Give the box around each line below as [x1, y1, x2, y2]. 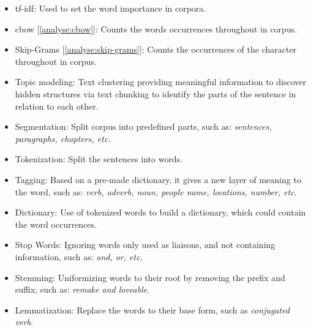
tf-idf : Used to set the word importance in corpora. [15, 2, 206, 14]
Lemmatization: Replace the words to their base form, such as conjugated [15, 303, 290, 316]
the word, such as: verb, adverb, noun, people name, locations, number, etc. [15, 185, 297, 198]
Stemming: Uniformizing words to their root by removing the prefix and [15, 271, 285, 283]
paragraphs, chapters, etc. [15, 132, 111, 144]
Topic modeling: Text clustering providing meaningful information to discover [15, 75, 306, 88]
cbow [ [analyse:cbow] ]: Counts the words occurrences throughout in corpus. [15, 22, 298, 35]
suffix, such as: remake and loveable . [15, 283, 150, 296]
